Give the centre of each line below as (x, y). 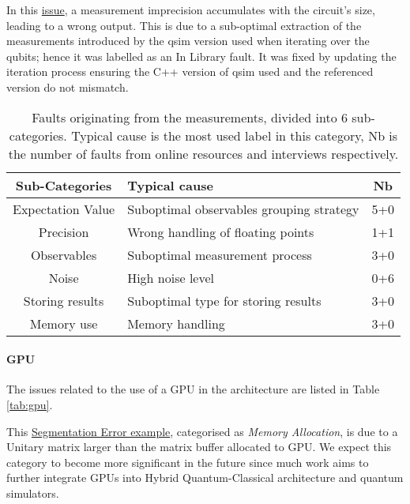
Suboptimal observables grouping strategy (243, 209)
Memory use (64, 323)
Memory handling (176, 323)
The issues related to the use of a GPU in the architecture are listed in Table (193, 389)
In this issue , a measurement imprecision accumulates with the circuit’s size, (191, 9)
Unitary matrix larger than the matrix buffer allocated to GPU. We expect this (199, 447)
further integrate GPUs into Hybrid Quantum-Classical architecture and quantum (205, 478)
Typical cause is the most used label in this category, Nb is (235, 135)
